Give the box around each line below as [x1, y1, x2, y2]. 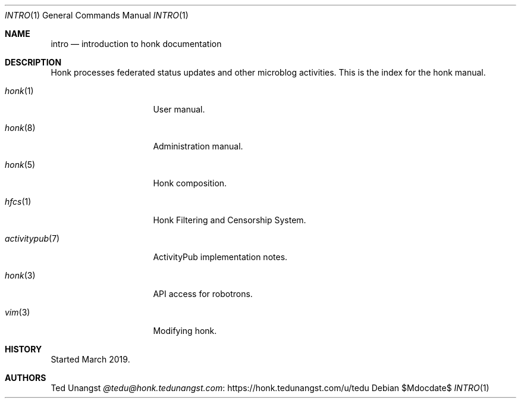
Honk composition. [153, 178, 227, 188]
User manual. [153, 104, 205, 114]
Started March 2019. [51, 354, 130, 364]
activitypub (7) [5, 233, 60, 243]
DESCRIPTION [5, 57, 62, 67]
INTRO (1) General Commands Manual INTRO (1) [5, 10, 189, 20]
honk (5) [5, 160, 36, 170]
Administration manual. [153, 141, 243, 151]
